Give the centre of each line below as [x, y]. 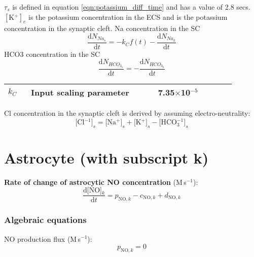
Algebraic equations [45, 220]
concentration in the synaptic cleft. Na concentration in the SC [102, 28]
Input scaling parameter [80, 92]
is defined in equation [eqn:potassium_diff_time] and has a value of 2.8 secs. [131, 7]
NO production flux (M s [43, 238]
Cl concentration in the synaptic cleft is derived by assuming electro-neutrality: [127, 113]
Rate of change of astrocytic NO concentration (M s [95, 182]
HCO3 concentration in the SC [52, 54]
